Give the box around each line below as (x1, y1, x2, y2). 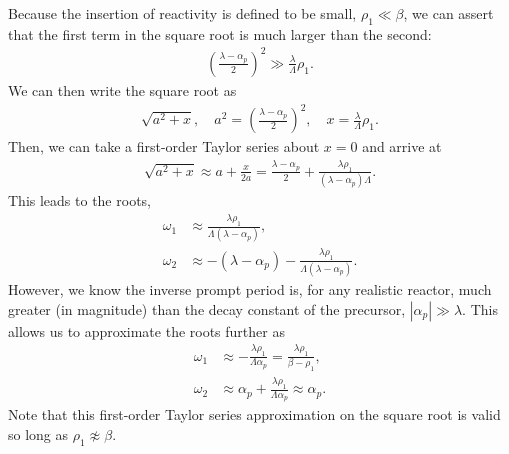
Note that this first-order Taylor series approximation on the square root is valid (8, 404, 501, 425)
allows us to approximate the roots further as (8, 320, 285, 341)
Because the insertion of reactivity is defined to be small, (8, 3, 357, 23)
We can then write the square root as (8, 79, 237, 100)
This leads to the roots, (8, 190, 151, 211)
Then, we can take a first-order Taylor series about (8, 136, 320, 157)
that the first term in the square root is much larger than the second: (8, 23, 432, 44)
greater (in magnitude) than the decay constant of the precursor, (8, 298, 406, 319)
